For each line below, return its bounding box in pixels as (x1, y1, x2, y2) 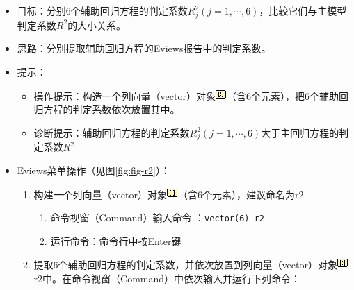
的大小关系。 (67, 17, 127, 32)
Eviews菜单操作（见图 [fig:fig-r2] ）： (17, 163, 170, 178)
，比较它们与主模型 (259, 3, 347, 17)
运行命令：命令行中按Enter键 (50, 233, 182, 248)
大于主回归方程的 (261, 125, 339, 139)
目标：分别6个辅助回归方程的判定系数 (17, 3, 188, 17)
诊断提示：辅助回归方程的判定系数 (33, 125, 190, 139)
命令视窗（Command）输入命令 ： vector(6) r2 (50, 210, 264, 225)
